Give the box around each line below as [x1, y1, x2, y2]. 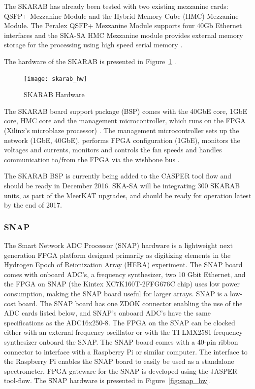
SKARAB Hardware [24, 89, 85, 100]
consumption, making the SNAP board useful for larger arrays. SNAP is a [4, 288, 228, 298]
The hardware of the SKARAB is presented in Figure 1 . [4, 56, 176, 66]
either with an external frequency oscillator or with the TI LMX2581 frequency [4, 327, 243, 337]
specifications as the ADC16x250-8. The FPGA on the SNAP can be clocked [4, 317, 235, 327]
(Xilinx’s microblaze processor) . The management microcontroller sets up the [4, 125, 239, 135]
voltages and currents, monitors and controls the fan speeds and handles [4, 144, 222, 155]
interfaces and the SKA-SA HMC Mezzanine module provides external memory [4, 30, 243, 40]
